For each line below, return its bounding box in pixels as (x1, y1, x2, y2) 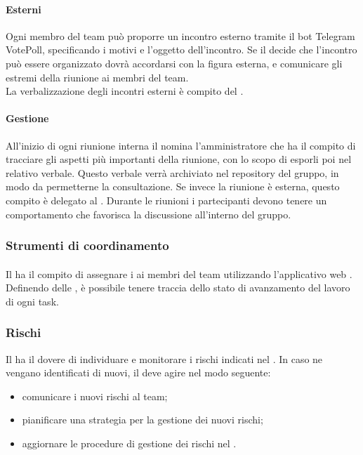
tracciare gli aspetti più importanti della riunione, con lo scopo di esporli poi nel (6, 152, 352, 166)
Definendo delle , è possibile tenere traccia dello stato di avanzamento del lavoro (6, 280, 350, 295)
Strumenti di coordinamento (6, 237, 169, 254)
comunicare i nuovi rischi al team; (22, 388, 168, 403)
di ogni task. (6, 294, 59, 308)
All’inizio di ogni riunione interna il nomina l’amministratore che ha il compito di (6, 138, 356, 152)
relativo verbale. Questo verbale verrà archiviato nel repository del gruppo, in (6, 165, 339, 180)
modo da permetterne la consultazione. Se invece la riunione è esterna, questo (6, 179, 340, 194)
